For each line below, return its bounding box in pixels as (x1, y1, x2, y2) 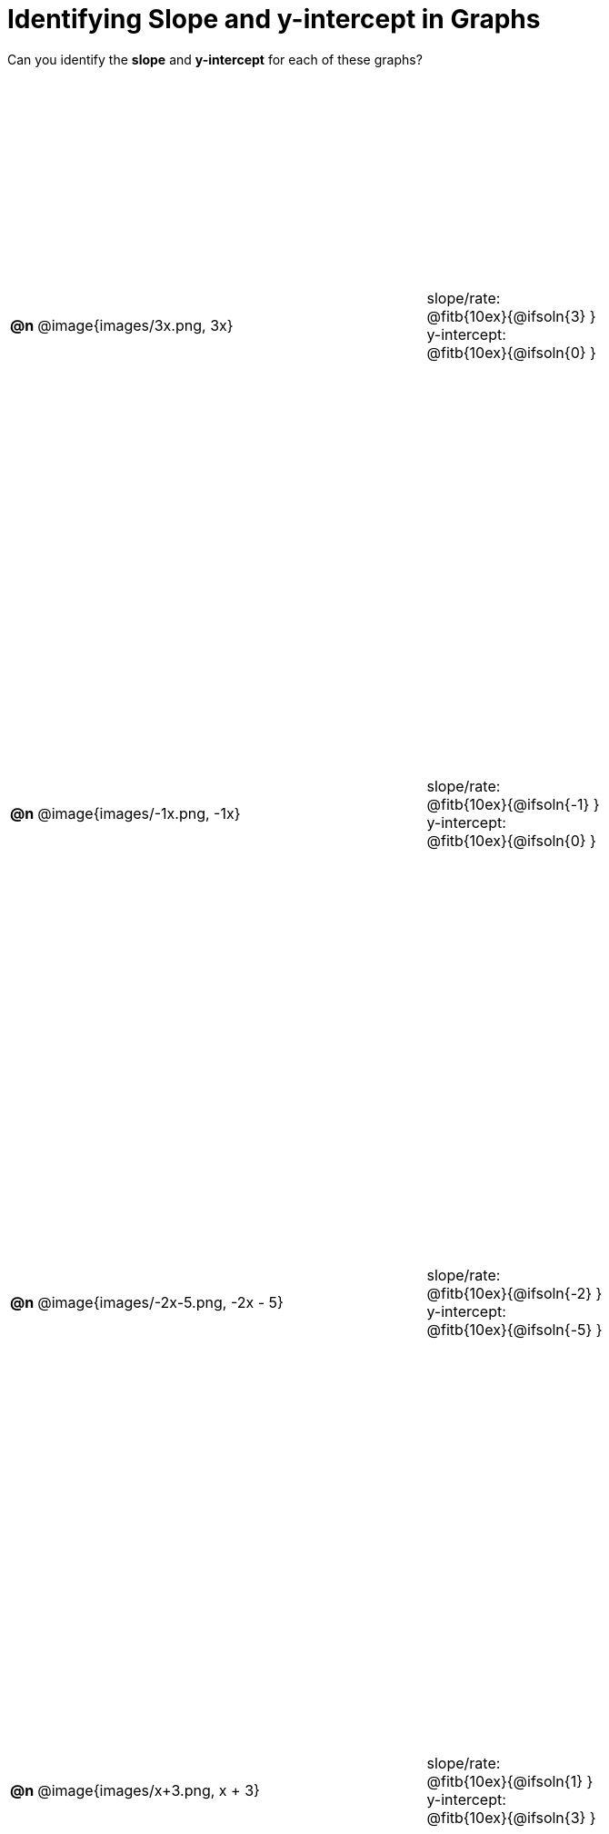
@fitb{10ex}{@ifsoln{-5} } (426, 1320, 603, 1339)
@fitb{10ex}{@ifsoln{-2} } (426, 1283, 603, 1302)
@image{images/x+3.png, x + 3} (37, 1781, 260, 1799)
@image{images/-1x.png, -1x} (37, 804, 241, 822)
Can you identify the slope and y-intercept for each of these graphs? (7, 51, 423, 67)
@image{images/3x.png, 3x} (37, 315, 234, 334)
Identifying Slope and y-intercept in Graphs (7, 4, 541, 35)
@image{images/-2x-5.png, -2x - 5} (37, 1292, 284, 1311)
